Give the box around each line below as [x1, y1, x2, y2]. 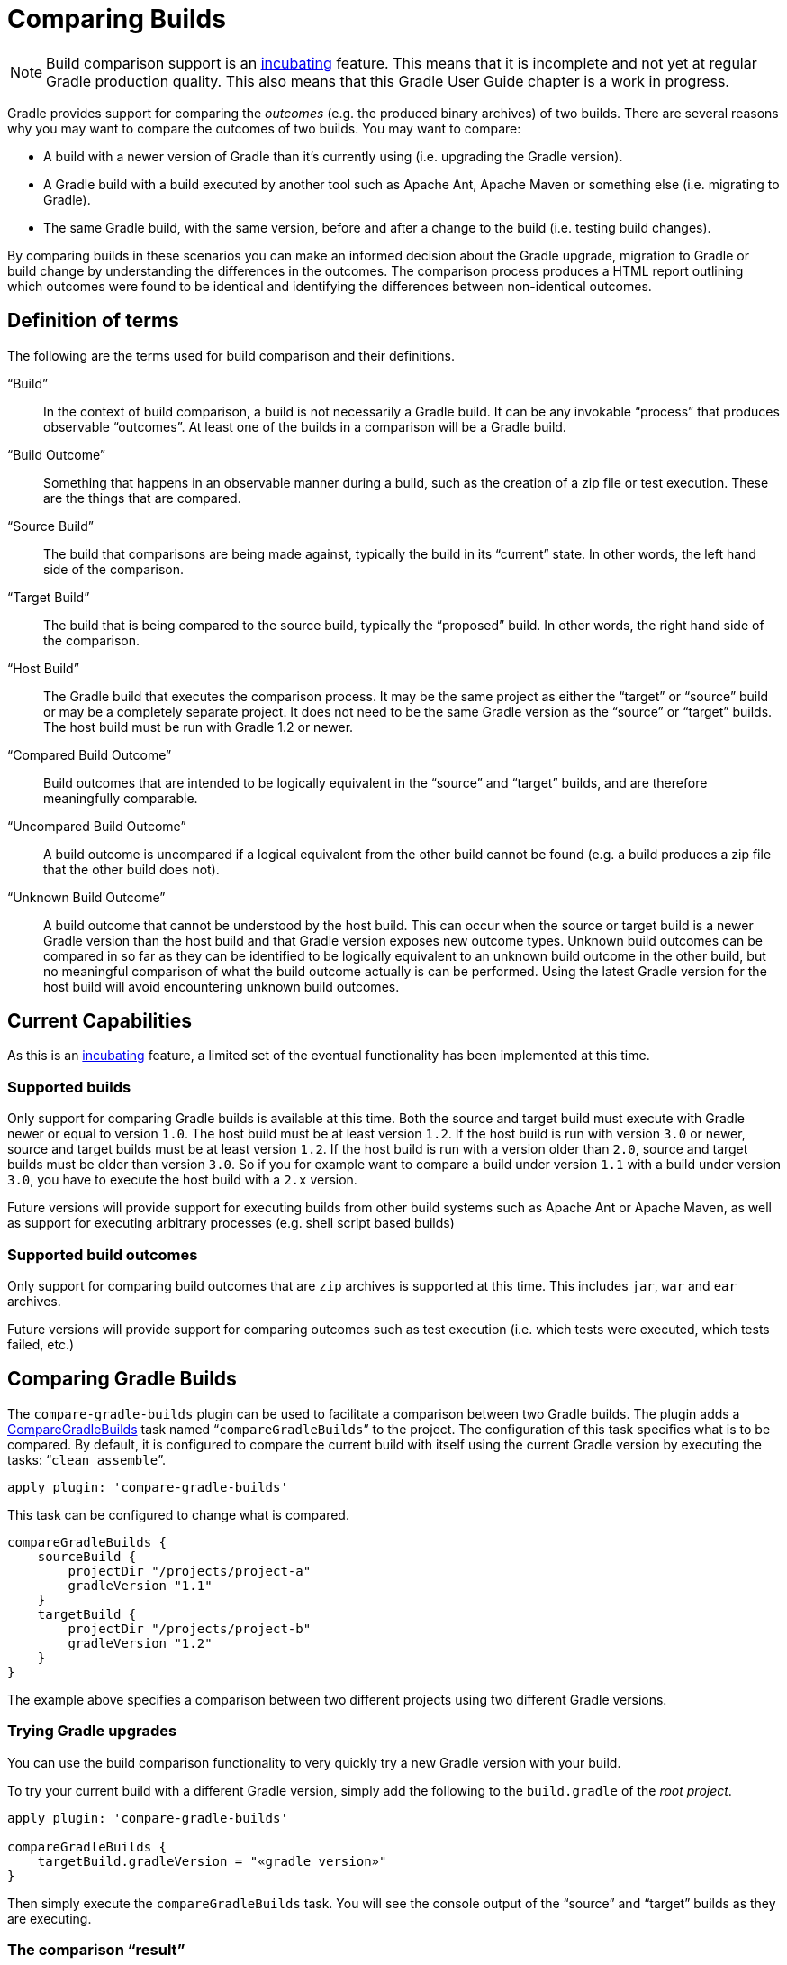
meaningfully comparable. [43, 790, 198, 806]
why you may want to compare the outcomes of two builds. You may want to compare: [7, 120, 521, 136]
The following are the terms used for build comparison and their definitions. [7, 347, 455, 363]
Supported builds [7, 1077, 131, 1096]
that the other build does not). [43, 861, 220, 877]
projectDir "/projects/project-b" [68, 1621, 312, 1636]
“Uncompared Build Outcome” [7, 818, 186, 834]
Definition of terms [7, 309, 179, 333]
